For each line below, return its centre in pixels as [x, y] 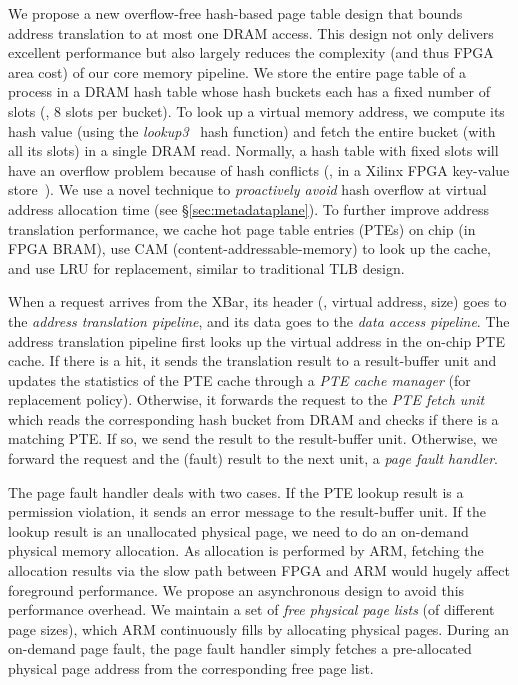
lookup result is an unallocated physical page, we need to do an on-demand [238, 530]
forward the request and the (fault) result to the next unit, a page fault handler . [253, 458]
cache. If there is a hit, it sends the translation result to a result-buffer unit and [252, 360]
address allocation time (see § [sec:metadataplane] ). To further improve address [249, 208]
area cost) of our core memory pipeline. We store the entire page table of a [237, 71]
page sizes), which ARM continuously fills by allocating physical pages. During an [259, 628]
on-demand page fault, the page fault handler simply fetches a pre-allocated [240, 648]
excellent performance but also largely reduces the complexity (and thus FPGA [251, 52]
